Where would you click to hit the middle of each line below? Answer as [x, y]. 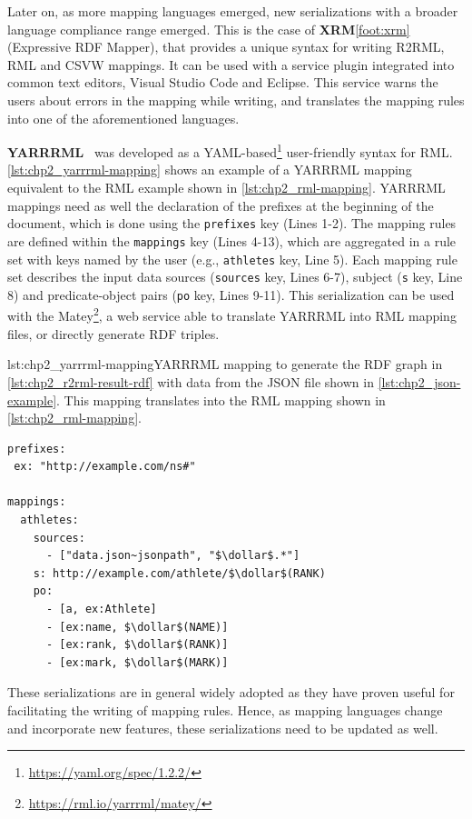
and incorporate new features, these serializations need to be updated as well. [223, 728]
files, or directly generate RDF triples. [113, 333]
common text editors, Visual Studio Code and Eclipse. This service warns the [223, 82]
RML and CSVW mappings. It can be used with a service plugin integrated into [231, 64]
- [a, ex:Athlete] [101, 609]
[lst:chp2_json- [419, 381]
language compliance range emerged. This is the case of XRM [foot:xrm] [209, 29]
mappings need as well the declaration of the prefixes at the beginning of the [221, 205]
